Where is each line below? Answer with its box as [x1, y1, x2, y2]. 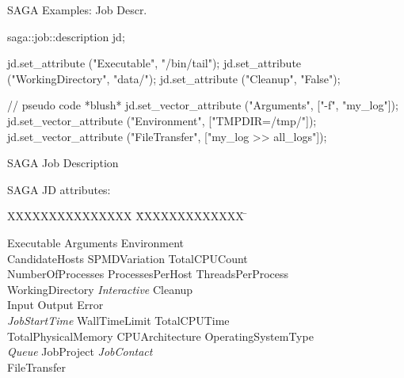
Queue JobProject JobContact [7, 343, 153, 360]
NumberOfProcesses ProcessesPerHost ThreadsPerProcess [7, 265, 289, 282]
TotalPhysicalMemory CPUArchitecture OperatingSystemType [7, 327, 314, 344]
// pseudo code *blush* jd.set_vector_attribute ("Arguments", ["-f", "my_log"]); [7, 97, 398, 113]
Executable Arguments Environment [7, 234, 185, 250]
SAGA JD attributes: [7, 181, 111, 197]
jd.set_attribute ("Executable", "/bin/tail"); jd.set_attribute [7, 55, 302, 71]
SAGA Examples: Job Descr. [7, 2, 147, 17]
